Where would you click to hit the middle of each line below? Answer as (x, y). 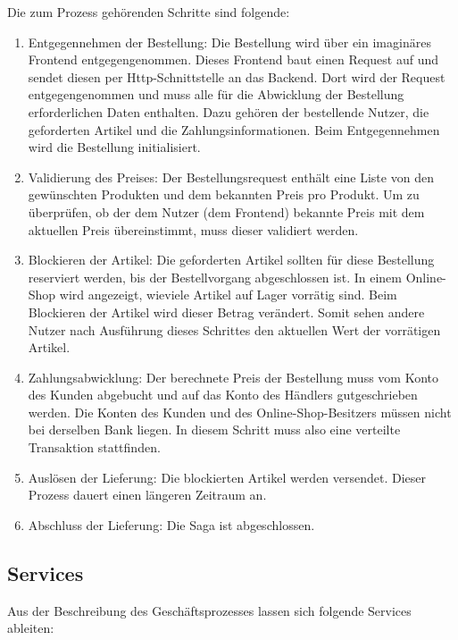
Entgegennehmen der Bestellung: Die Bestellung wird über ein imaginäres (229, 42)
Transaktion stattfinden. (94, 447)
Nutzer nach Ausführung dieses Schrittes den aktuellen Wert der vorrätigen (234, 329)
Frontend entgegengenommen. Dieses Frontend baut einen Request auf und (233, 59)
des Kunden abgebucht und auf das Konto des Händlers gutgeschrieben (223, 395)
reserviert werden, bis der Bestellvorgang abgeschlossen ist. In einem (215, 277)
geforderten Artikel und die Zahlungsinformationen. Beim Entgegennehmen (234, 129)
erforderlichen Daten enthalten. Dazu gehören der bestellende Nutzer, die (229, 111)
